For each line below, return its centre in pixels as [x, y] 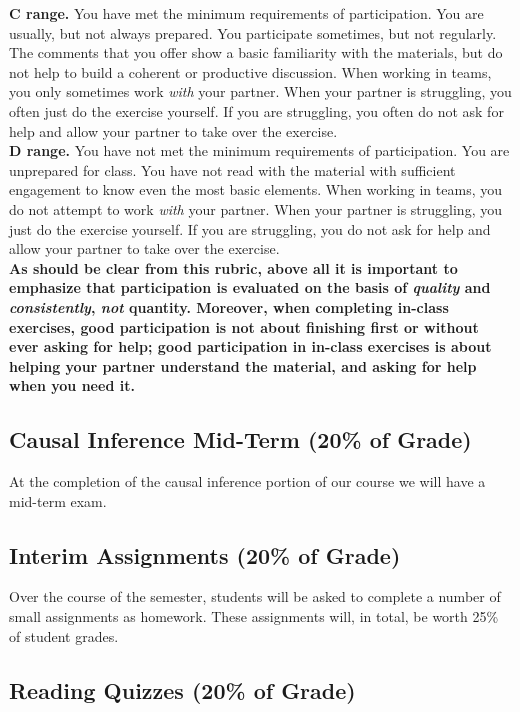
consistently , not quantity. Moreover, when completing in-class [229, 306]
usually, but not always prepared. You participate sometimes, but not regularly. [253, 32]
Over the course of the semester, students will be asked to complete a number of [255, 596]
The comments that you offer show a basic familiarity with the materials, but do [256, 52]
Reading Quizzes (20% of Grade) [182, 689]
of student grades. [64, 635]
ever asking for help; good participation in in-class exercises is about [250, 346]
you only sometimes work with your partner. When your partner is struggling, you [260, 91]
